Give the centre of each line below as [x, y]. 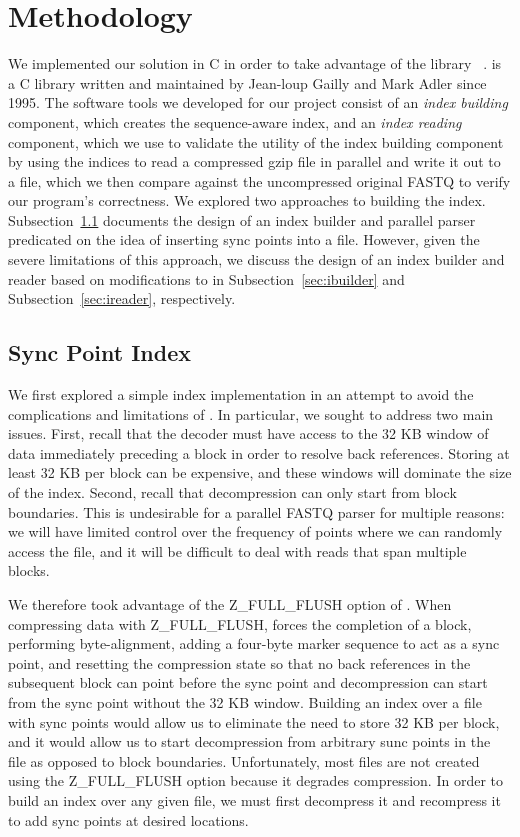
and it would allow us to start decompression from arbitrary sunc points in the [249, 741]
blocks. [29, 570]
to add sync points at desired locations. [128, 819]
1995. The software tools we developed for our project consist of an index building [258, 102]
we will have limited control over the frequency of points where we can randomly [255, 531]
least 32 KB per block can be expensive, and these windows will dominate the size [260, 472]
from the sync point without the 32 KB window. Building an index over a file [245, 701]
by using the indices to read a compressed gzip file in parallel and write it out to [254, 161]
